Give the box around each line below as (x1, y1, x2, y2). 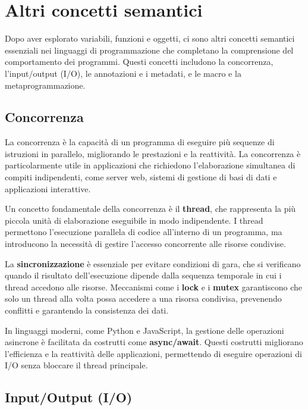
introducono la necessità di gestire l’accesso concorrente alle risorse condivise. (5, 237, 286, 250)
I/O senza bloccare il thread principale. (5, 359, 148, 371)
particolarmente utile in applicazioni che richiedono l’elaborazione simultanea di (5, 159, 296, 171)
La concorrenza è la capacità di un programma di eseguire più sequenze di (5, 136, 275, 148)
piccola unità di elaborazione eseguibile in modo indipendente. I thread (5, 214, 263, 226)
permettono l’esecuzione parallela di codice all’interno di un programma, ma (5, 226, 282, 238)
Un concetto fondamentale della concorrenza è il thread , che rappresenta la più (5, 202, 296, 215)
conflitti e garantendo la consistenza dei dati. (5, 304, 169, 317)
